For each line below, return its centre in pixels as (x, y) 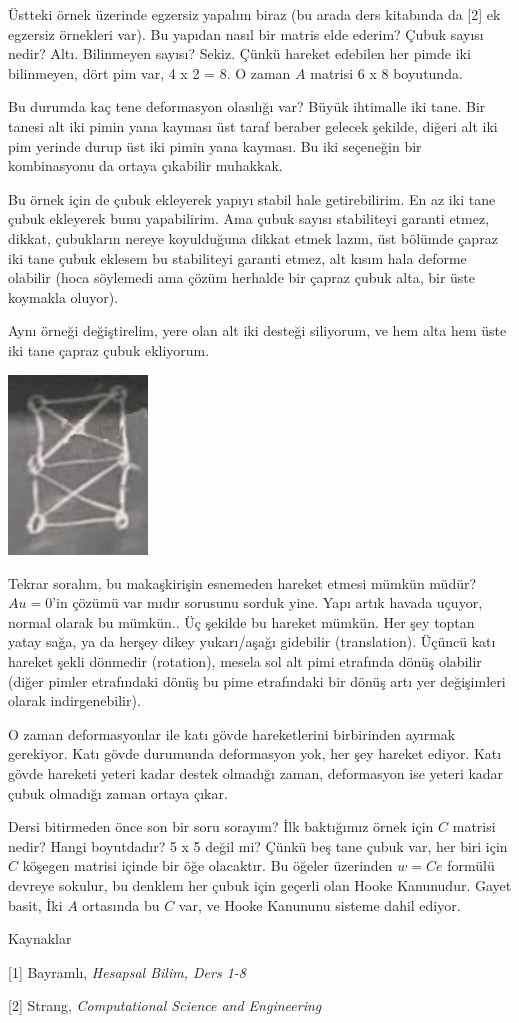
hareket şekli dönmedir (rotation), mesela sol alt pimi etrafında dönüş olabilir (245, 661)
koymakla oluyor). (63, 296)
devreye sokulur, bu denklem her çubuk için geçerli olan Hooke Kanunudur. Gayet (260, 885)
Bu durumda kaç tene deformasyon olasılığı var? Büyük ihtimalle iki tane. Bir (247, 106)
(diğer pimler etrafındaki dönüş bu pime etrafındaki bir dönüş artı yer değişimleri (257, 680)
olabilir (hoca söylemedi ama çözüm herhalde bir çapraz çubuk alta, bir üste (242, 277)
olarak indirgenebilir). (74, 700)
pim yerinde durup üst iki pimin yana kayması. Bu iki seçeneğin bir (215, 145)
